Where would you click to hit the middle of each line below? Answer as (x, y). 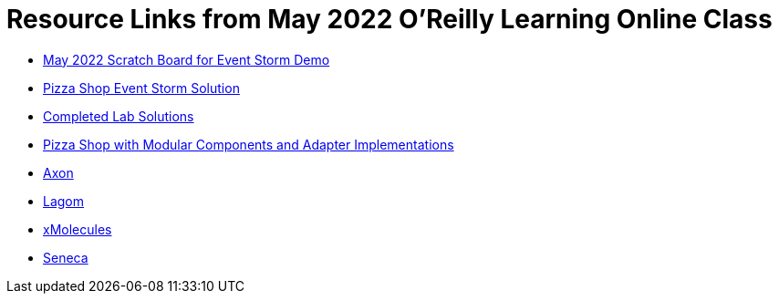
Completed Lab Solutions (119, 116)
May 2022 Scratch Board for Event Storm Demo (187, 59)
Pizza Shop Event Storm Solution (141, 88)
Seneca (66, 257)
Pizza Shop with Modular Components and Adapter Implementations (249, 144)
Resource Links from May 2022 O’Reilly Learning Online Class (389, 19)
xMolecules (78, 229)
